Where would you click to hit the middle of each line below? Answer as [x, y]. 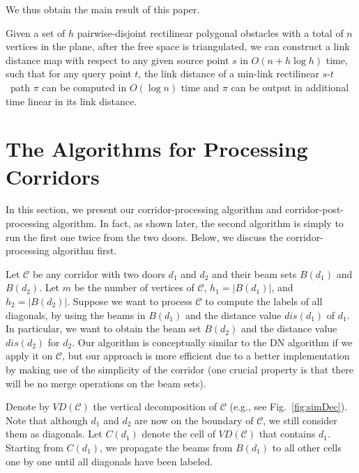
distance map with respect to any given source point [117, 60]
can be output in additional [290, 87]
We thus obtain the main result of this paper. [103, 9]
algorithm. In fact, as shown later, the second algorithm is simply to [198, 223]
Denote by [28, 406]
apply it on [29, 356]
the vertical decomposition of [155, 406]
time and [200, 87]
